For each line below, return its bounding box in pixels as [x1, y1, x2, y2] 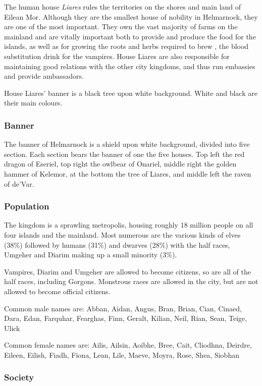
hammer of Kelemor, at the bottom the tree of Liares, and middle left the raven [4, 168, 251, 179]
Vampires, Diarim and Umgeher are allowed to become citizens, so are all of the [4, 266, 251, 277]
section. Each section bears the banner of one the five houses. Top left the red [4, 148, 245, 159]
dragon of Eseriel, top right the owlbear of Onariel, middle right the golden [4, 158, 237, 169]
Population [4, 200, 49, 212]
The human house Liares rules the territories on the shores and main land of [4, 2, 241, 12]
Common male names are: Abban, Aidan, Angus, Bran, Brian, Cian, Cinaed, [4, 303, 242, 313]
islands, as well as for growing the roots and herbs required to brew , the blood [4, 41, 249, 51]
